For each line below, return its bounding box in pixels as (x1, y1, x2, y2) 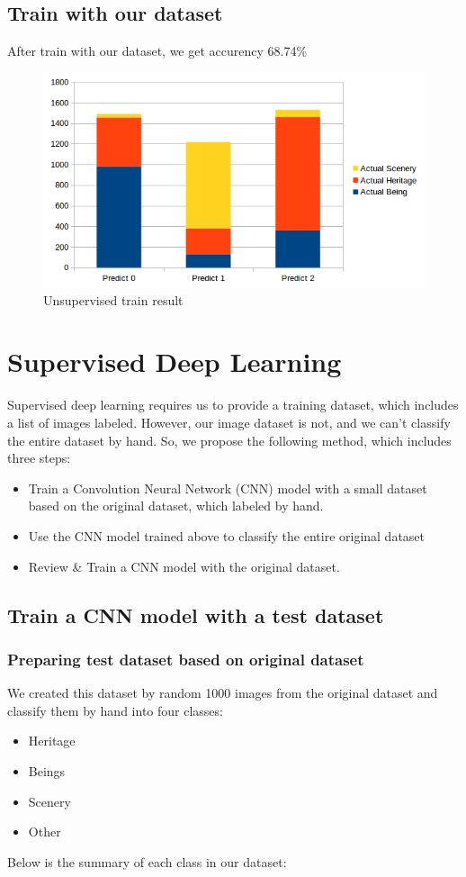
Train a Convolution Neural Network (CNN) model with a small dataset (28, 478, 427, 497)
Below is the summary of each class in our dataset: (7, 852, 287, 871)
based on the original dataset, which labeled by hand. (28, 496, 324, 515)
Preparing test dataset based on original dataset (7, 647, 364, 670)
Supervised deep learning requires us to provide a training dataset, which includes (7, 395, 459, 414)
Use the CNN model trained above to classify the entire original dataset (28, 526, 426, 545)
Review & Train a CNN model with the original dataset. (28, 556, 340, 575)
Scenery (28, 791, 71, 810)
